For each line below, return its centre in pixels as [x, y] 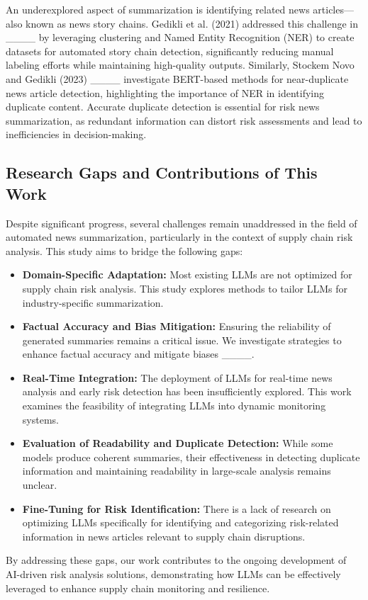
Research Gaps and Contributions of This [162, 172]
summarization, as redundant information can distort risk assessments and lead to [184, 120]
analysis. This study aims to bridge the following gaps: [124, 250]
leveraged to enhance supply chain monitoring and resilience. [138, 588]
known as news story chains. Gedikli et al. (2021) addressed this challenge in [192, 23]
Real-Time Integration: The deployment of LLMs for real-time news [177, 377]
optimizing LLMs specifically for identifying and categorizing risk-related [180, 522]
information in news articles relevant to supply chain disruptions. [164, 536]
